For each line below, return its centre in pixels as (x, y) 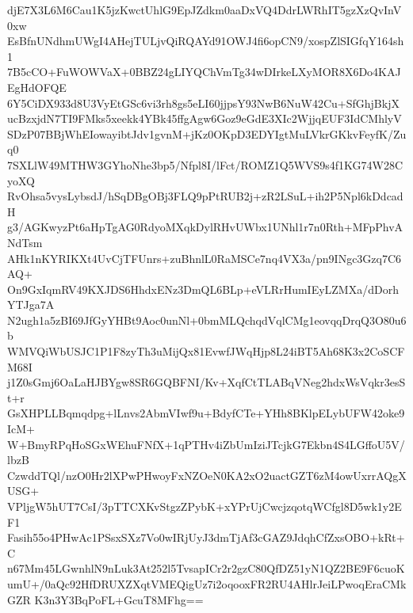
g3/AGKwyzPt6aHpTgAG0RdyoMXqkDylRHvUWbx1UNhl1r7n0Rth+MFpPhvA (205, 227)
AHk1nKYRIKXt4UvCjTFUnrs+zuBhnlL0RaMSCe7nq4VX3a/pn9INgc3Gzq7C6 (205, 258)
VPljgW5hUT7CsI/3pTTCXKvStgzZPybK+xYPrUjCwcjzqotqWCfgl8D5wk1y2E (205, 506)
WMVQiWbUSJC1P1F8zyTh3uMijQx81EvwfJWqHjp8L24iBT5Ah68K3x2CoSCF (206, 351)
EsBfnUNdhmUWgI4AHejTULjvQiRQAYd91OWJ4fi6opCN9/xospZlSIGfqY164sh (206, 41)
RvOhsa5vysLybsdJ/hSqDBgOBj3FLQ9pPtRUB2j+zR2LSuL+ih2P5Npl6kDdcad (205, 196)
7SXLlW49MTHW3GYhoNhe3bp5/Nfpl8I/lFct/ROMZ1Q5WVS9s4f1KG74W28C (205, 164)
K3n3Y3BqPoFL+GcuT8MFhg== (119, 599)
